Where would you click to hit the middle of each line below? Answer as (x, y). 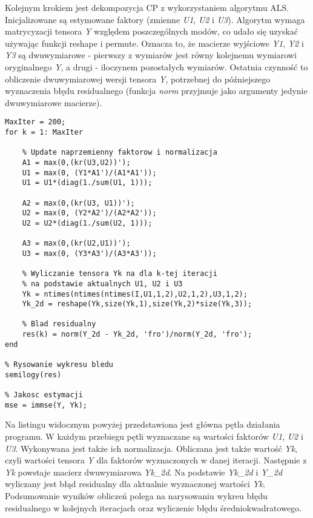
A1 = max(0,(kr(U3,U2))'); (76, 162)
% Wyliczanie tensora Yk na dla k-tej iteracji (120, 274)
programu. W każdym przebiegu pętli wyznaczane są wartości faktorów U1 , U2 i (154, 436)
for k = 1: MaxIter (44, 132)
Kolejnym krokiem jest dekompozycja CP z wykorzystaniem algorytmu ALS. (147, 7)
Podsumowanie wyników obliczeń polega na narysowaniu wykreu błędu (136, 495)
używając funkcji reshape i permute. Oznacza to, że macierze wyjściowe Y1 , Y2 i (154, 43)
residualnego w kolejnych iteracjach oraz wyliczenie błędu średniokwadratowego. (153, 507)
